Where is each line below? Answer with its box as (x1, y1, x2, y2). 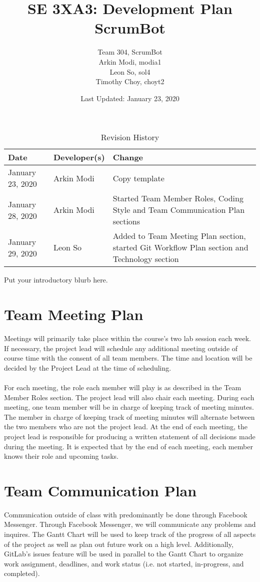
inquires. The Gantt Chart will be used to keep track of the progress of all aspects (4, 529, 256, 539)
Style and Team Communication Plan (112, 204, 245, 216)
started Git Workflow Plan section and (112, 241, 248, 253)
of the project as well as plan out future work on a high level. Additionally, (4, 538, 233, 549)
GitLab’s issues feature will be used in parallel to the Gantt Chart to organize (4, 548, 243, 559)
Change (112, 151, 143, 163)
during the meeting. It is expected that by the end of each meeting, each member (4, 441, 253, 451)
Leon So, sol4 (109, 66, 150, 77)
